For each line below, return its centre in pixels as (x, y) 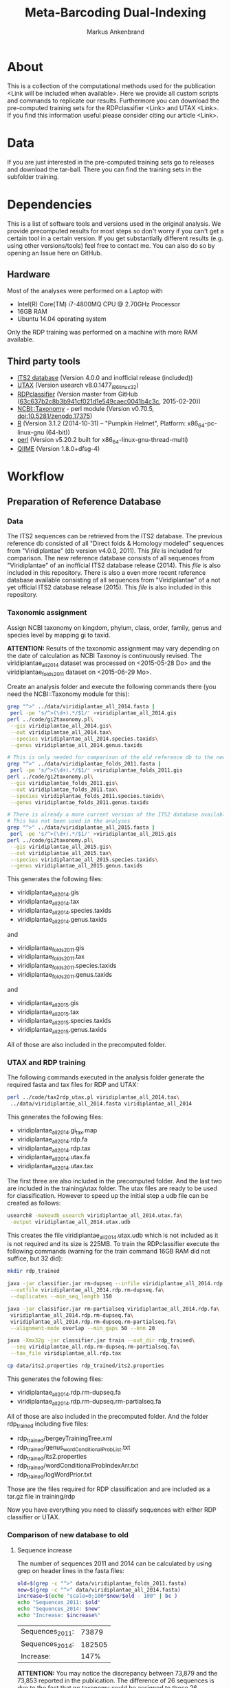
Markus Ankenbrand (115, 32)
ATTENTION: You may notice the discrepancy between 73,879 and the (117, 1674)
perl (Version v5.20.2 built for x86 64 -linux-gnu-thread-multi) (102, 440)
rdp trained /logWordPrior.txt (54, 1475)
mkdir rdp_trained (33, 1272)
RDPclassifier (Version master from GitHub (77, 394)
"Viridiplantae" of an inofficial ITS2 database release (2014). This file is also (114, 565)
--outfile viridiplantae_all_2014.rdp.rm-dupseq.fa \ (87, 1290)
